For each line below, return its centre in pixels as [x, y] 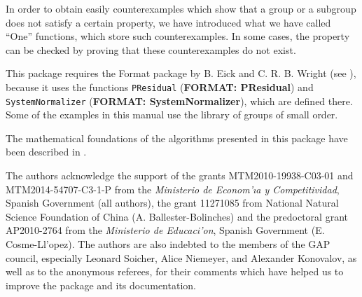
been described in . [46, 152]
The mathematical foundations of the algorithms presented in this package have [177, 138]
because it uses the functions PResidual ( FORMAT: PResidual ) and [160, 87]
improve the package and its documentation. [101, 285]
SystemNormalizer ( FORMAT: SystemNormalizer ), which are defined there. [179, 101]
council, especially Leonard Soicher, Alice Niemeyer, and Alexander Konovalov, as [181, 257]
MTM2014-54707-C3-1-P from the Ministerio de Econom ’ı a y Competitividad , [173, 189]
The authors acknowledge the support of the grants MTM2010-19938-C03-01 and [180, 175]
